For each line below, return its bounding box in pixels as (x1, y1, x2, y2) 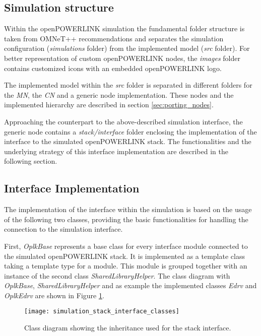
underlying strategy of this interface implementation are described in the (4, 146, 228, 156)
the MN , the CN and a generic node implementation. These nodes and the (4, 89, 234, 100)
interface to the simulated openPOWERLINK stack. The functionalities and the (4, 136, 251, 147)
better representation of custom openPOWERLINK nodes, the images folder (4, 52, 240, 63)
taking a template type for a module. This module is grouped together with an (4, 260, 247, 271)
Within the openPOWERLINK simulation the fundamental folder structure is (4, 23, 245, 34)
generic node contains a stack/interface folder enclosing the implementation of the (4, 126, 257, 137)
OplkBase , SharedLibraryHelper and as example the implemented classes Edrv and (4, 280, 257, 291)
